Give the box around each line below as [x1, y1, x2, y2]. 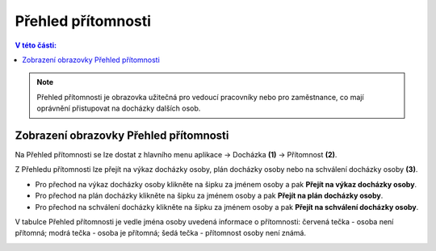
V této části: [15, 40, 57, 50]
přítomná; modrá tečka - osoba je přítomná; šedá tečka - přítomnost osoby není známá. [15, 228, 307, 238]
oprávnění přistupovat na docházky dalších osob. [36, 103, 201, 113]
